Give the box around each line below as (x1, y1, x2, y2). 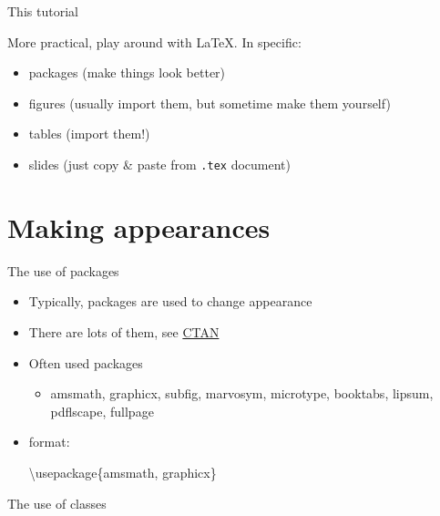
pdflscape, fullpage (50, 401, 154, 420)
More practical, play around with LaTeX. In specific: (7, 32, 302, 51)
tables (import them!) (28, 124, 150, 143)
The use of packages (7, 261, 119, 280)
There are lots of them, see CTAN (28, 322, 220, 341)
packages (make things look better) (28, 63, 226, 82)
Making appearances (7, 208, 271, 245)
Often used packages (28, 353, 143, 372)
